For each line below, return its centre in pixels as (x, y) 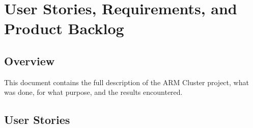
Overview (30, 60)
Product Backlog (64, 28)
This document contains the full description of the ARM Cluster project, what (126, 82)
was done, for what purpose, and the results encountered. (93, 92)
